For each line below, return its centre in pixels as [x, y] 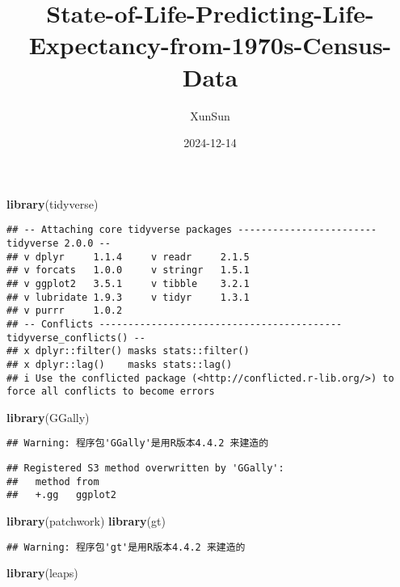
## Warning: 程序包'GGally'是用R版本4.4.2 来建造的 [138, 443]
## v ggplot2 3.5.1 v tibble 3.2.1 [128, 283]
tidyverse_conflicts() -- [76, 338]
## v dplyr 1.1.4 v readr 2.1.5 [128, 257]
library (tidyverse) [53, 203]
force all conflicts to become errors [111, 392]
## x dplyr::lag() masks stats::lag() [120, 364]
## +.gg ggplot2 [62, 495]
